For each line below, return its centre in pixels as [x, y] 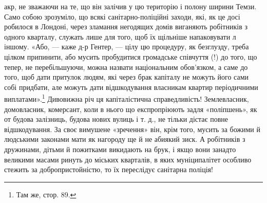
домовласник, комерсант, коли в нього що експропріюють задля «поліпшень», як [131, 109]
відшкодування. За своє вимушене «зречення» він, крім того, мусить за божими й [132, 129]
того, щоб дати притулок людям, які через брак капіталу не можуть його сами [127, 77]
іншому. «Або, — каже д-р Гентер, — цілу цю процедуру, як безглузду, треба [127, 47]
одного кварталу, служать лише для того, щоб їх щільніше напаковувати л [120, 36]
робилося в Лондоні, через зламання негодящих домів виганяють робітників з [126, 26]
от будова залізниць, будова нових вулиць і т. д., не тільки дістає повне [116, 119]
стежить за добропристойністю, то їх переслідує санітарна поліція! [109, 169]
